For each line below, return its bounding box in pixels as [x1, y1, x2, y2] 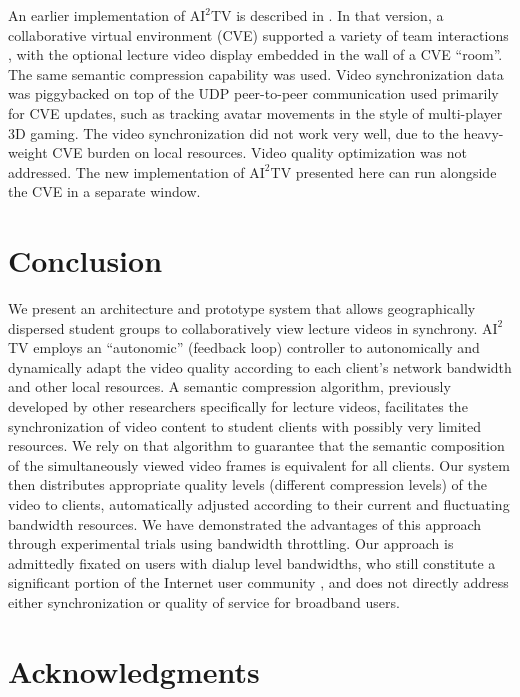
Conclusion [8, 240, 163, 281]
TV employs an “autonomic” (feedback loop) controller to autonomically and [8, 337, 480, 358]
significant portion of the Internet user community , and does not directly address [8, 572, 509, 593]
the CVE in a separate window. [8, 181, 201, 202]
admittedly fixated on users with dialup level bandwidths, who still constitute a [8, 552, 496, 573]
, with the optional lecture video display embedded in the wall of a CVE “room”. [8, 44, 503, 65]
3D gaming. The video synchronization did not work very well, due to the [8, 122, 459, 143]
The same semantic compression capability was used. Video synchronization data [8, 63, 504, 84]
